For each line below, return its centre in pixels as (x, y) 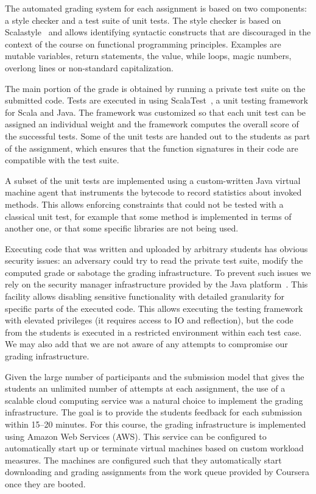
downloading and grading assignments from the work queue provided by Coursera (157, 472)
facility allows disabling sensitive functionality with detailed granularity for (145, 296)
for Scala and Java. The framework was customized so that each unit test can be (156, 112)
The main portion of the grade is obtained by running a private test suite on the (155, 88)
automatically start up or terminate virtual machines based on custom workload (154, 448)
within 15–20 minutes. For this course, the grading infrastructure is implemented (156, 424)
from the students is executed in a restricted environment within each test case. (153, 332)
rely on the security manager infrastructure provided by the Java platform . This (156, 284)
